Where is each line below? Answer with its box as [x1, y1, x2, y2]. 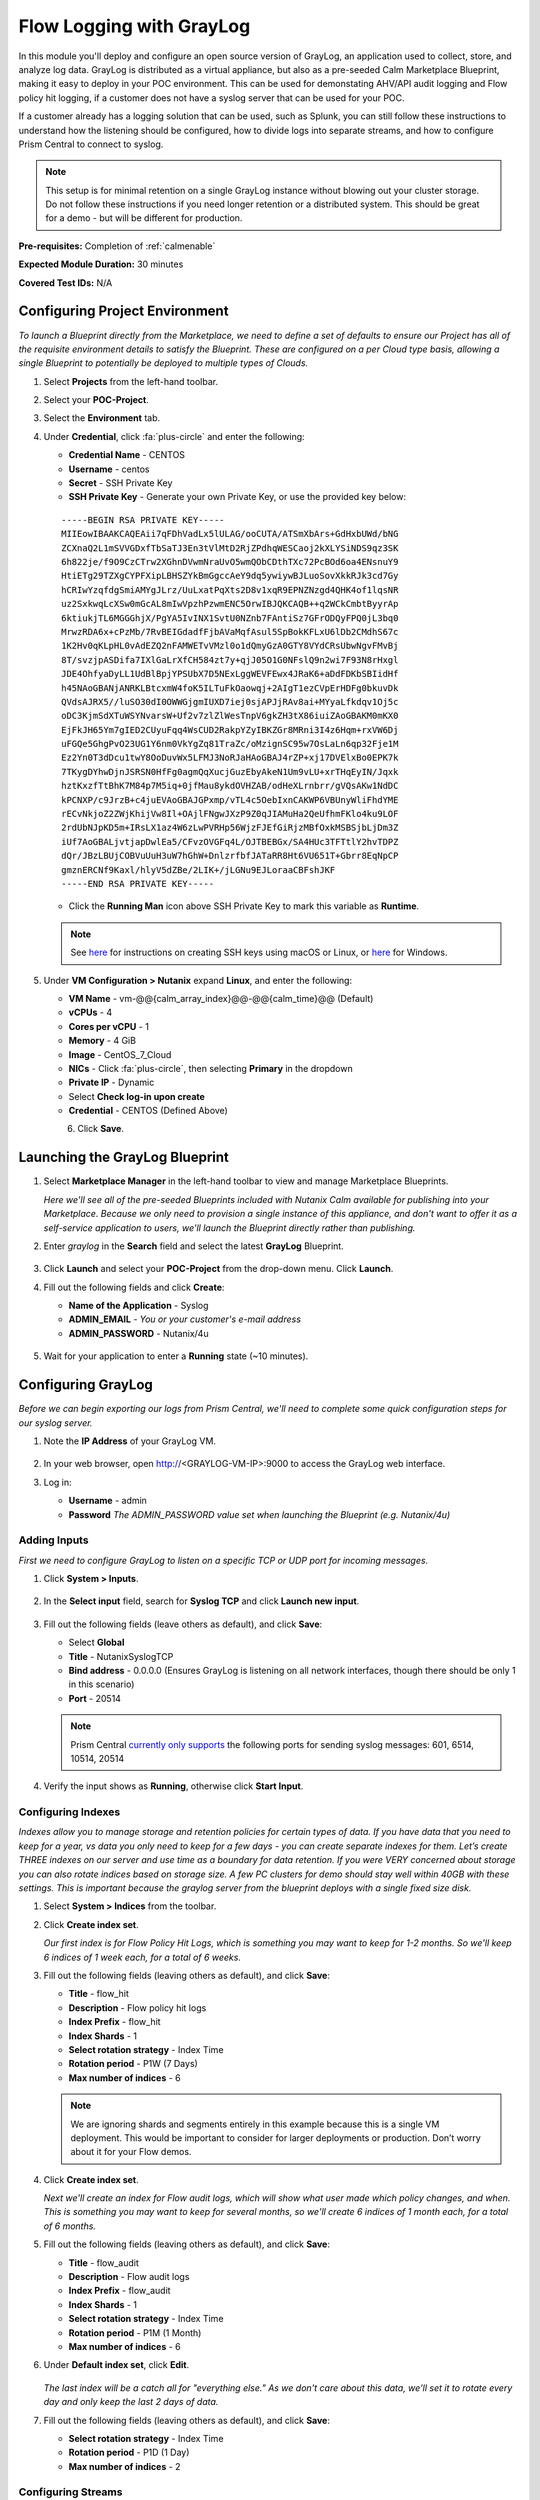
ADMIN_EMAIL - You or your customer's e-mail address [68, 1313, 302, 1325]
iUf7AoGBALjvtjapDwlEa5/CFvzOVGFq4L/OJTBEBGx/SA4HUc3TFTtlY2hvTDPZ [61, 836, 399, 847]
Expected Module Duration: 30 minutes [18, 258, 184, 270]
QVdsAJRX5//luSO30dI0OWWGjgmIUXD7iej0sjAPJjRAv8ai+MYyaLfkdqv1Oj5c [61, 696, 399, 707]
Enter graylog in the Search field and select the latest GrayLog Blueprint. [43, 1240, 344, 1252]
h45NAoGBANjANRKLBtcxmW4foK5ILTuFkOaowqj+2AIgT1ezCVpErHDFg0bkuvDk [61, 682, 399, 694]
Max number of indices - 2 [68, 2460, 181, 2472]
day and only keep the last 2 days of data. [43, 2396, 219, 2408]
